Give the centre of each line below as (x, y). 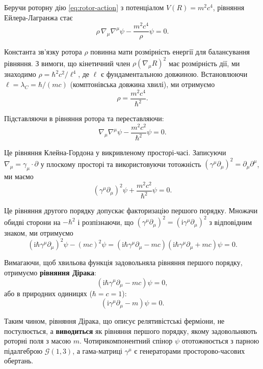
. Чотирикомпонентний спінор (126, 341)
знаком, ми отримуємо (39, 233)
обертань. (19, 361)
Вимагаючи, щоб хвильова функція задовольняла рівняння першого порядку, (123, 262)
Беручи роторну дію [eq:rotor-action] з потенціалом (84, 7)
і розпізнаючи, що (106, 222)
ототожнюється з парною (220, 341)
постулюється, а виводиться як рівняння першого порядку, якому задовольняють (131, 331)
